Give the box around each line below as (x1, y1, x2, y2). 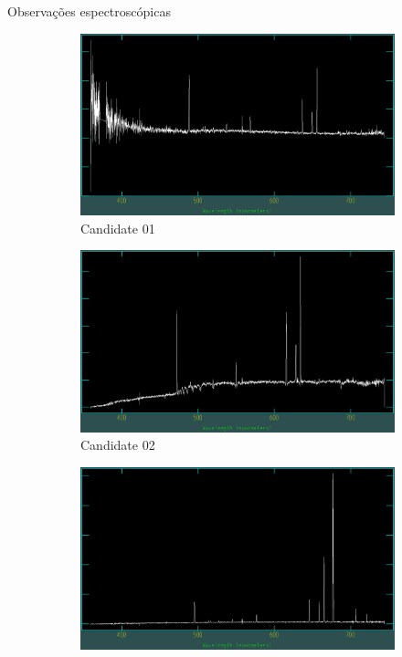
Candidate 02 (80, 435, 155, 454)
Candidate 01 (80, 218, 155, 237)
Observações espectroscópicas (7, 2, 171, 20)
